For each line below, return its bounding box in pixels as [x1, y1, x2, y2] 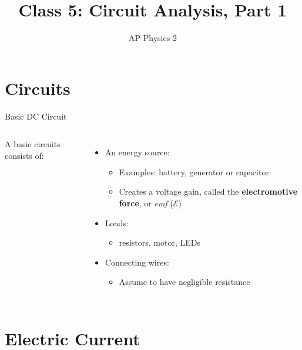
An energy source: [105, 146, 170, 158]
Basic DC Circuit [5, 110, 67, 122]
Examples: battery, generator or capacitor [119, 165, 269, 178]
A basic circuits [5, 138, 61, 150]
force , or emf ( [119, 197, 173, 209]
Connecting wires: [105, 256, 169, 268]
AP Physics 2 [129, 32, 177, 44]
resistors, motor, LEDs [119, 236, 200, 249]
